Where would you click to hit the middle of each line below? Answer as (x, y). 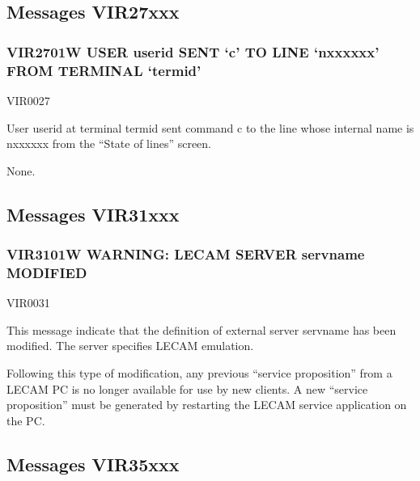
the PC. (26, 420)
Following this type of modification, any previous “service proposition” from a (199, 373)
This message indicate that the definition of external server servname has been (202, 329)
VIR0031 (28, 303)
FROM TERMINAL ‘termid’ (104, 70)
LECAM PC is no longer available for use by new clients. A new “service (187, 388)
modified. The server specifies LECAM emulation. (130, 346)
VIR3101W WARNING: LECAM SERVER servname (186, 254)
